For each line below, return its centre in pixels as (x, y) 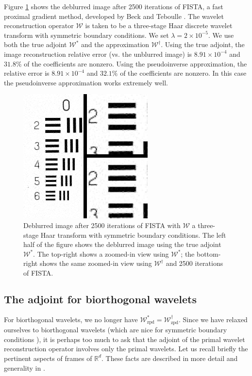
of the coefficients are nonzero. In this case (183, 73)
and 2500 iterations (194, 263)
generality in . (25, 368)
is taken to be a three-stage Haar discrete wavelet (159, 25)
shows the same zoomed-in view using (96, 263)
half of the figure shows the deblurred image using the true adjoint (122, 244)
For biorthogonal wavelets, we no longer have (71, 319)
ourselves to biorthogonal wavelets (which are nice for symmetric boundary (116, 330)
